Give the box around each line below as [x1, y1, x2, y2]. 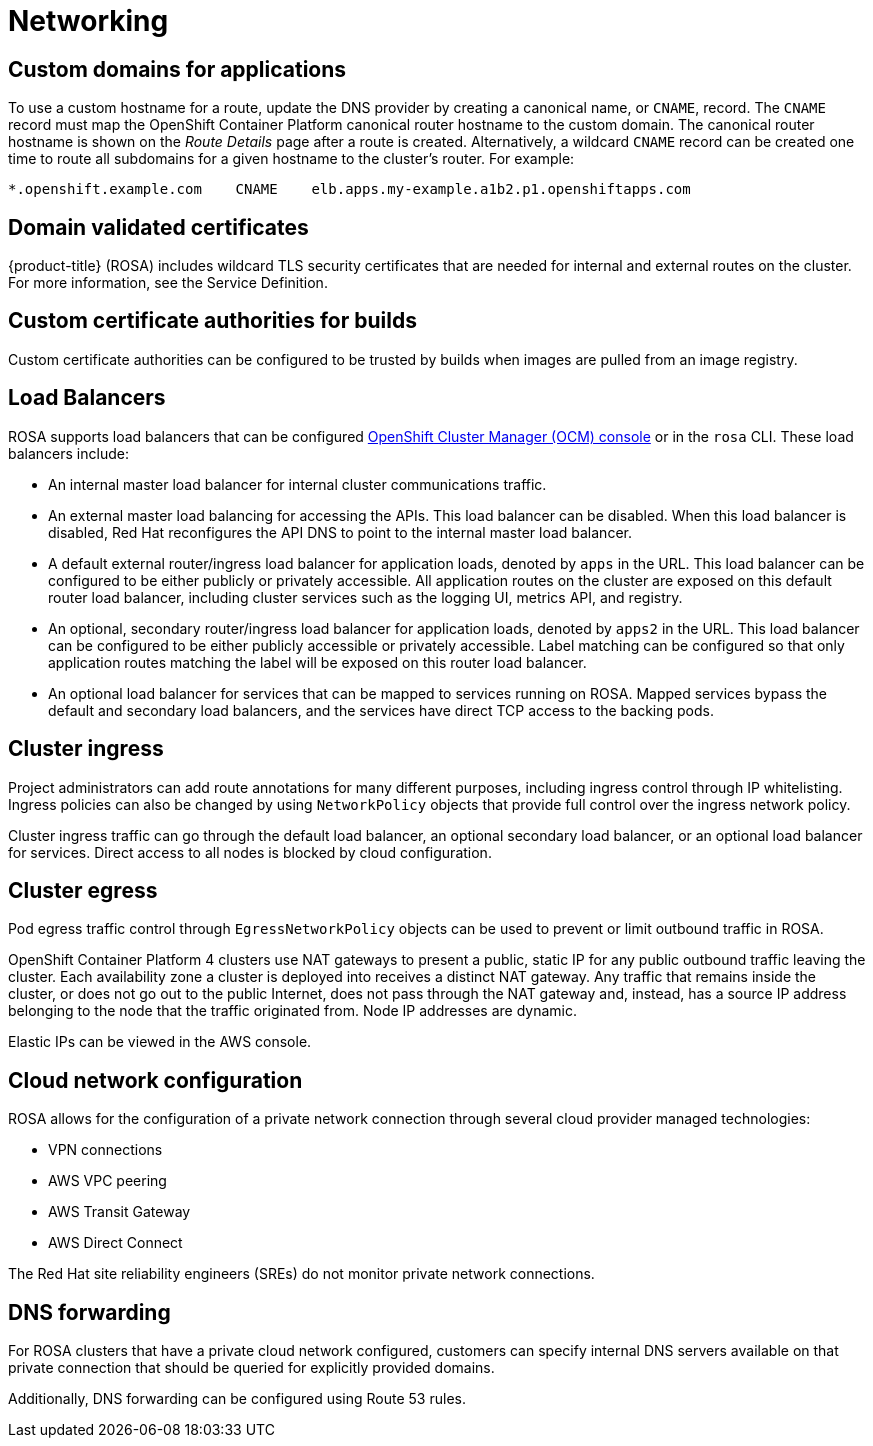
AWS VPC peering [48, 1172, 167, 1190]
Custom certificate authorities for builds [8, 308, 417, 334]
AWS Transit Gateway [48, 1203, 191, 1221]
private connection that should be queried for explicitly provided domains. [8, 1359, 495, 1377]
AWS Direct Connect [48, 1234, 183, 1252]
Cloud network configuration [8, 1067, 303, 1093]
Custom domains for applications [8, 56, 347, 82]
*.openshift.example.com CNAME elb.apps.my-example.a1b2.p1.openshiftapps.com [8, 181, 691, 198]
